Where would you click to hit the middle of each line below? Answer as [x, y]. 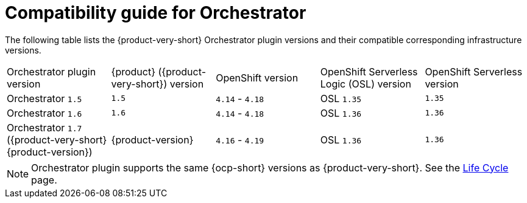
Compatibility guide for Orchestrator [156, 13]
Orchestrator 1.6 [44, 113]
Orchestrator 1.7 [44, 127]
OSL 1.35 [341, 98]
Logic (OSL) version [366, 84]
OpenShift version [257, 77]
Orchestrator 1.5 [44, 98]
